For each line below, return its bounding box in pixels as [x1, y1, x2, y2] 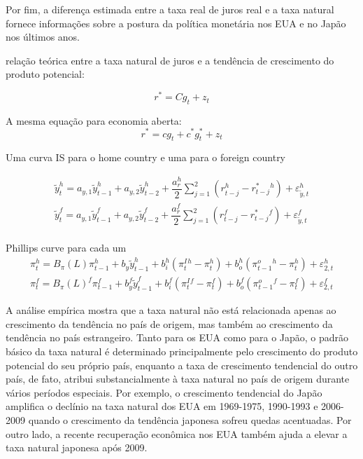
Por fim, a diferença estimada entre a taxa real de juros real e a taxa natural [6, 2, 334, 16]
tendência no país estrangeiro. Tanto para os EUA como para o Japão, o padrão [6, 330, 349, 345]
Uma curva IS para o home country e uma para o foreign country [6, 150, 286, 165]
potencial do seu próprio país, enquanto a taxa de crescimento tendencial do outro [6, 357, 358, 372]
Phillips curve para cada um [6, 240, 127, 255]
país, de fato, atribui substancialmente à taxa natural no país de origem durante [6, 371, 350, 386]
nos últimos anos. [6, 29, 80, 44]
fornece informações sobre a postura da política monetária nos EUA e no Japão [6, 15, 346, 30]
